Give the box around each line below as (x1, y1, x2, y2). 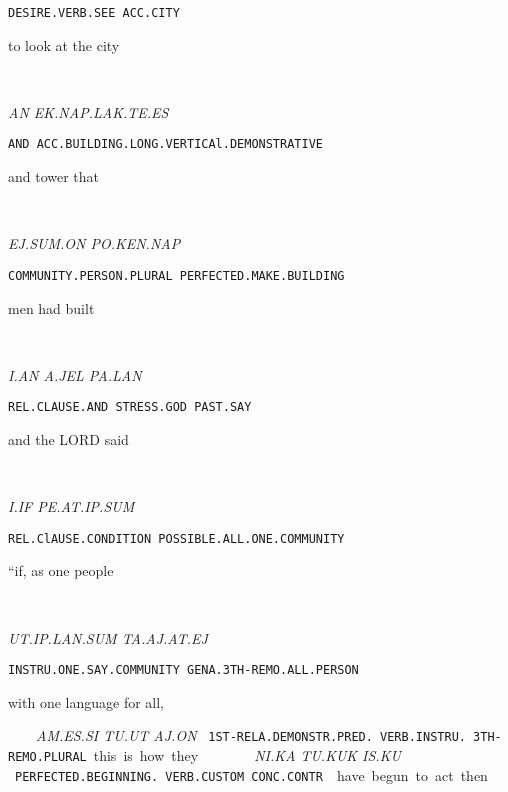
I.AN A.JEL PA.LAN (8, 364, 142, 385)
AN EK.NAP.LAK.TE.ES (8, 101, 169, 122)
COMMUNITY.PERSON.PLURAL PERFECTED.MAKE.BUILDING (8, 268, 345, 283)
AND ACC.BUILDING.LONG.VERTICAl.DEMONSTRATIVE (8, 137, 323, 152)
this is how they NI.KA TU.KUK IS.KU (93, 745, 401, 766)
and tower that (8, 166, 100, 187)
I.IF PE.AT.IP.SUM (8, 496, 135, 517)
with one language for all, (8, 691, 165, 712)
